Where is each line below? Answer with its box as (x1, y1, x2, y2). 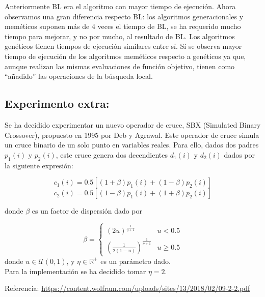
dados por (224, 149, 255, 160)
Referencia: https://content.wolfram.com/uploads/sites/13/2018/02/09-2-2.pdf (5, 283, 250, 293)
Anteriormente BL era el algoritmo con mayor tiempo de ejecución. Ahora (5, 1, 236, 11)
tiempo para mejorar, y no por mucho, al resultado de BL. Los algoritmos (5, 31, 235, 41)
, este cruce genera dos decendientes (56, 149, 168, 160)
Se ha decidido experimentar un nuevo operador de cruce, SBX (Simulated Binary (5, 119, 261, 130)
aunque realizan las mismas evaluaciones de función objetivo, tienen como (5, 61, 235, 71)
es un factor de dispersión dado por (32, 205, 143, 216)
